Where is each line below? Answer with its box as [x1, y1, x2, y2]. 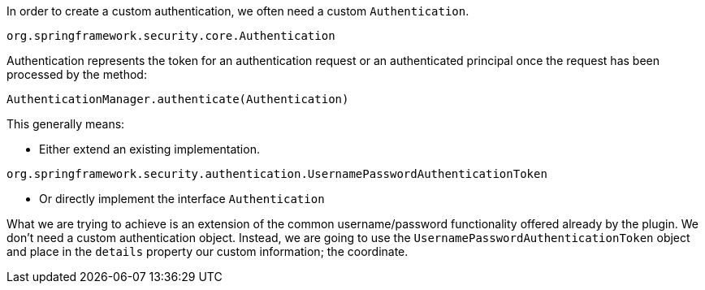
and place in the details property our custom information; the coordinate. [6, 245, 409, 258]
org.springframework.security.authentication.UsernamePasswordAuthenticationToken [6, 167, 547, 180]
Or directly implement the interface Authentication [39, 192, 325, 206]
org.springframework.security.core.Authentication [6, 29, 335, 42]
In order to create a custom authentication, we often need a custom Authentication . [6, 4, 469, 18]
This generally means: [6, 117, 125, 131]
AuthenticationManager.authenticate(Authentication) [6, 93, 349, 106]
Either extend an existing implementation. [39, 142, 260, 156]
